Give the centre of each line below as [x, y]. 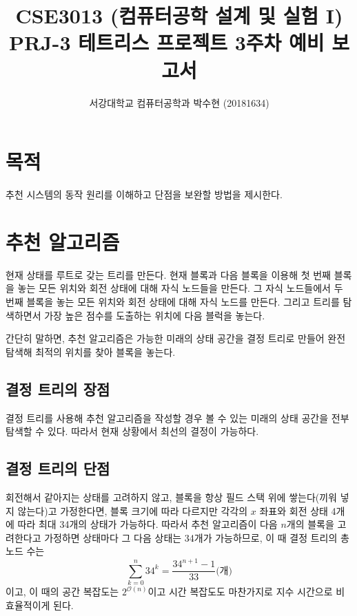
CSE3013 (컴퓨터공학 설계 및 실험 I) [179, 15]
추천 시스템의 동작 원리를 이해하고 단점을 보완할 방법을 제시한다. [144, 194]
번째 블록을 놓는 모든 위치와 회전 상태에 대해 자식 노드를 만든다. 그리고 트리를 [173, 301]
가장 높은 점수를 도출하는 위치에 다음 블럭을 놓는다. [155, 315]
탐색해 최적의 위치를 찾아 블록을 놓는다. [91, 351]
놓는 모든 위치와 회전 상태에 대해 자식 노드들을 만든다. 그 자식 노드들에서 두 [180, 288]
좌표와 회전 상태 [294, 510]
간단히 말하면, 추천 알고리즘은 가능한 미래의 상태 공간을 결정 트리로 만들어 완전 [176, 338]
